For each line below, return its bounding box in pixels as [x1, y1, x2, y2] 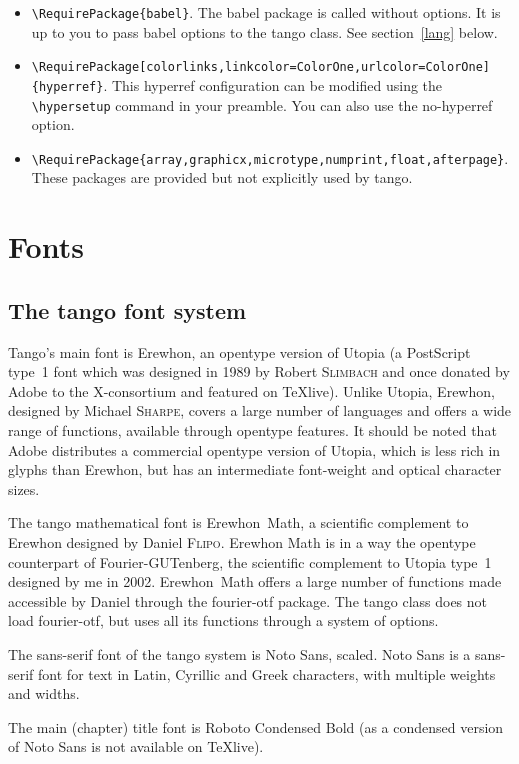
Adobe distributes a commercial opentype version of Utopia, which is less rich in [8, 439, 501, 460]
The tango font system [8, 294, 247, 325]
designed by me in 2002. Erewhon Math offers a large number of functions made [8, 571, 502, 592]
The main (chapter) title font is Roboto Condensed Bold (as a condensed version [8, 716, 504, 737]
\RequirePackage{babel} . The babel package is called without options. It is [31, 2, 501, 22]
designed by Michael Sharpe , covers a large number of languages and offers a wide [8, 400, 512, 421]
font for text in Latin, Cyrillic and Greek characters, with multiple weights [38, 663, 496, 684]
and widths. [8, 683, 80, 704]
